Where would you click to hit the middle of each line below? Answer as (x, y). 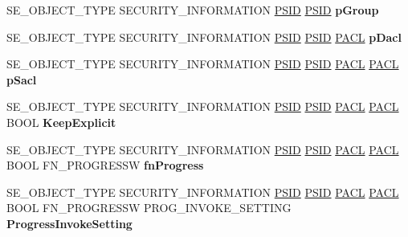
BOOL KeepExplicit (61, 122)
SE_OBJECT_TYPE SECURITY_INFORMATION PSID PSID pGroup (193, 10)
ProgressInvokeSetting (69, 223)
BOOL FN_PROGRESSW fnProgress (105, 165)
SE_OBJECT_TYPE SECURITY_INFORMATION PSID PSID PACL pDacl (204, 37)
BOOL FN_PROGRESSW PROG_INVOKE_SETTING (149, 208)
